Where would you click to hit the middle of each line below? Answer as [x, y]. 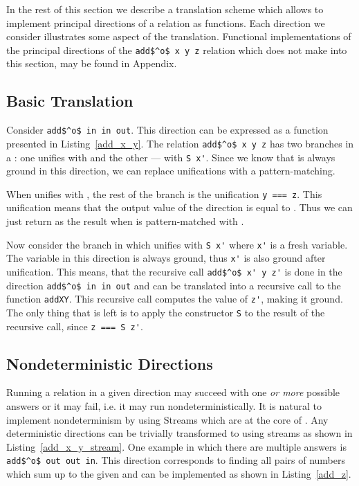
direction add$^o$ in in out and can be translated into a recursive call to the [174, 285]
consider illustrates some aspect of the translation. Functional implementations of [179, 36]
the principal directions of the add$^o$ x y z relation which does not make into [177, 49]
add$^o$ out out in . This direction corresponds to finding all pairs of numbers [176, 460]
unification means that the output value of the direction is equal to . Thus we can [179, 207]
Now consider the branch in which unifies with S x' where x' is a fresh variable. [177, 244]
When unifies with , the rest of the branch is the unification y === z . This [164, 193]
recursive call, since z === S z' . [75, 326]
